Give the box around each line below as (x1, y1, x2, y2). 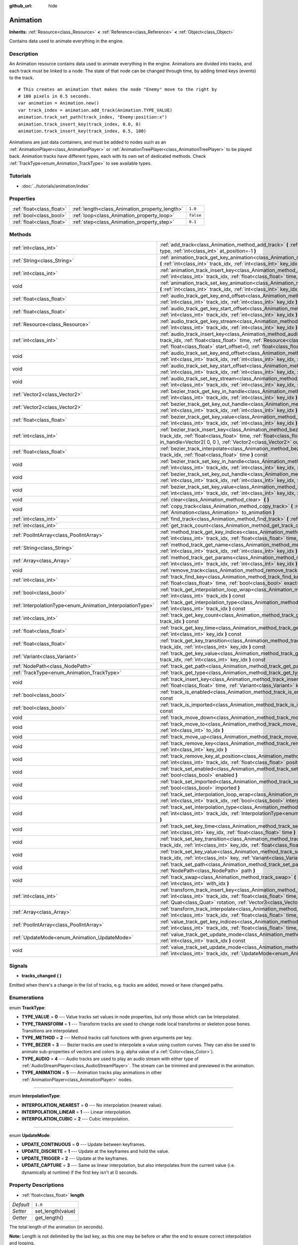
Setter (12, 1208, 27, 1215)
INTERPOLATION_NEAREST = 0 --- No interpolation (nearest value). (21, 1102, 162, 1108)
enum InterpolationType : (9, 1093, 61, 1099)
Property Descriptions (9, 1182, 64, 1189)
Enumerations (9, 994, 44, 1001)
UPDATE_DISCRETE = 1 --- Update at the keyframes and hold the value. (21, 1148, 169, 1154)
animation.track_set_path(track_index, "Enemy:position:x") (18, 115, 167, 120)
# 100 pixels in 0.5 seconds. (18, 94, 92, 99)
